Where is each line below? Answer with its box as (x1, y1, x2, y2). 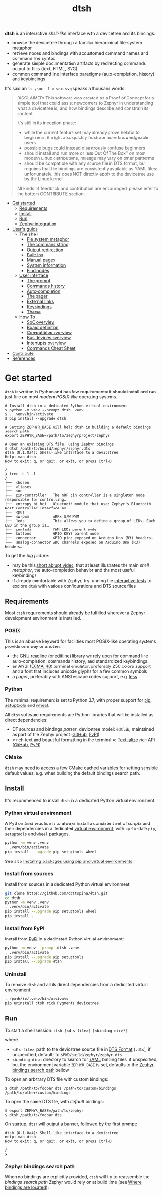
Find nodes (26, 268, 50, 274)
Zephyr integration (19, 221, 57, 227)
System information (26, 262, 66, 268)
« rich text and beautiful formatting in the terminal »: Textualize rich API (12, 737, 155, 743)
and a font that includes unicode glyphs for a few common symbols (12, 668, 147, 674)
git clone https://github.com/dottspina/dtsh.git (5, 891, 108, 896)
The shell (19, 231, 38, 237)
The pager (26, 294, 48, 299)
